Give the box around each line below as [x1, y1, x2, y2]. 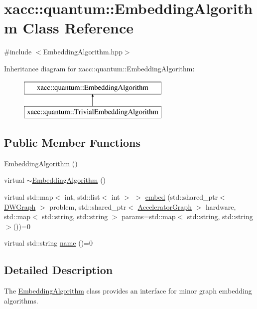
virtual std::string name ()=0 [4, 238, 93, 248]
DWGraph [4, 201, 36, 212]
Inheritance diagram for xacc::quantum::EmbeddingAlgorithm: [4, 63, 195, 73]
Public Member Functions [4, 135, 140, 150]
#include [4, 46, 32, 57]
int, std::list [64, 192, 100, 202]
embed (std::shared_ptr [145, 192, 218, 202]
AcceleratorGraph [137, 201, 192, 212]
